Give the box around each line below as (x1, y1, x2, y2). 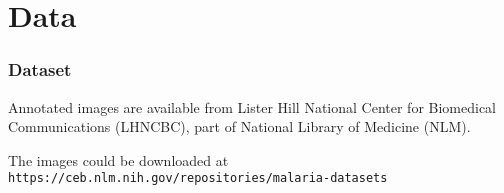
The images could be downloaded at (8, 149, 229, 170)
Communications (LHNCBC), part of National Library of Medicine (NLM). (8, 116, 471, 137)
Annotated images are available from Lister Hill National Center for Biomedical (8, 96, 496, 117)
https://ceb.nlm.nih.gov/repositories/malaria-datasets (8, 171, 388, 186)
